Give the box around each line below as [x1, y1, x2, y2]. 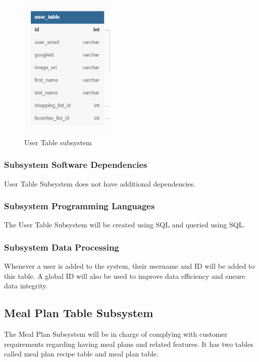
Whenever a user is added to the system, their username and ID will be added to [4, 261, 255, 271]
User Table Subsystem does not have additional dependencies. [4, 178, 196, 189]
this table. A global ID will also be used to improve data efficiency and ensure [4, 270, 245, 281]
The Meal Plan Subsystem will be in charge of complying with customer [4, 329, 228, 339]
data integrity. [4, 280, 48, 291]
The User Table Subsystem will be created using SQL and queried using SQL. [4, 219, 245, 230]
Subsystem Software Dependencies [4, 158, 147, 171]
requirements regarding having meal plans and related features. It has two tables [4, 338, 253, 349]
